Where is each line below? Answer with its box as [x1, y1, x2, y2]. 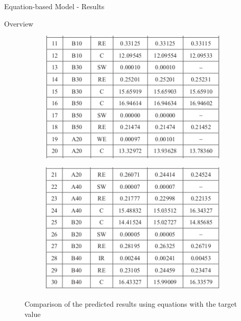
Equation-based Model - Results [4, 1, 105, 11]
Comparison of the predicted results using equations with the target [25, 299, 237, 309]
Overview [4, 18, 34, 29]
